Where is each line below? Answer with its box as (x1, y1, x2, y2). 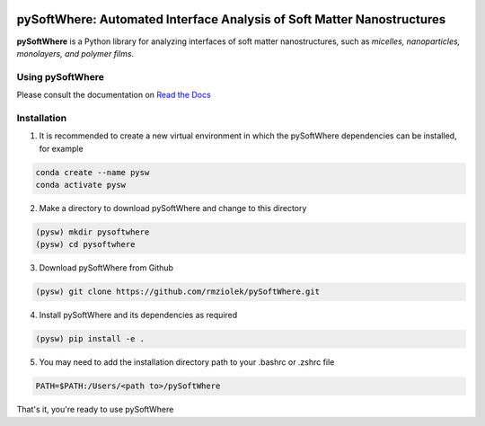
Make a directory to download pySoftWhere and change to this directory (39, 202, 307, 213)
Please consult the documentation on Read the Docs (16, 90, 211, 101)
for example (39, 143, 84, 154)
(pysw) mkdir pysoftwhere (35, 226, 150, 237)
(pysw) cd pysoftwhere (35, 239, 136, 250)
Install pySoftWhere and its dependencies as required (39, 310, 238, 321)
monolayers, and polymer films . (16, 48, 135, 58)
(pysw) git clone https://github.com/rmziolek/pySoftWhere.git (35, 287, 321, 297)
